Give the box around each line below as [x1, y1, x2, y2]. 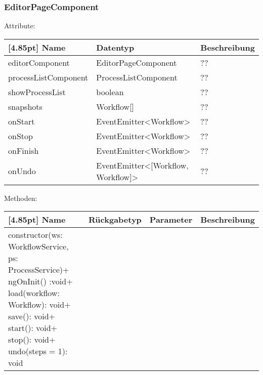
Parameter [149, 214, 193, 226]
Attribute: [4, 20, 35, 31]
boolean [96, 86, 124, 98]
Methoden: [4, 192, 37, 203]
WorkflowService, [8, 240, 69, 253]
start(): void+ [8, 322, 58, 334]
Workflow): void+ [8, 299, 71, 311]
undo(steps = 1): [8, 345, 68, 357]
